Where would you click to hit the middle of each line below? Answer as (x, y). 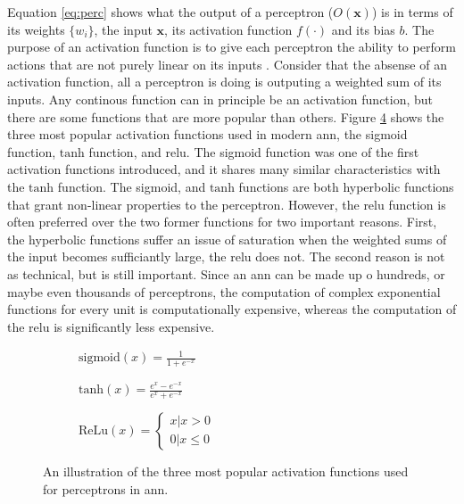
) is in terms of (412, 12)
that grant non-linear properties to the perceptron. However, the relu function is (227, 204)
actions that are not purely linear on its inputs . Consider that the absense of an (227, 64)
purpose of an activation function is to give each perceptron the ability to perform (232, 47)
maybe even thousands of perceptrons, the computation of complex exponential (224, 291)
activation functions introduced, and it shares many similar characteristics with (224, 169)
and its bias (363, 29)
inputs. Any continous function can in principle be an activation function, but (220, 99)
